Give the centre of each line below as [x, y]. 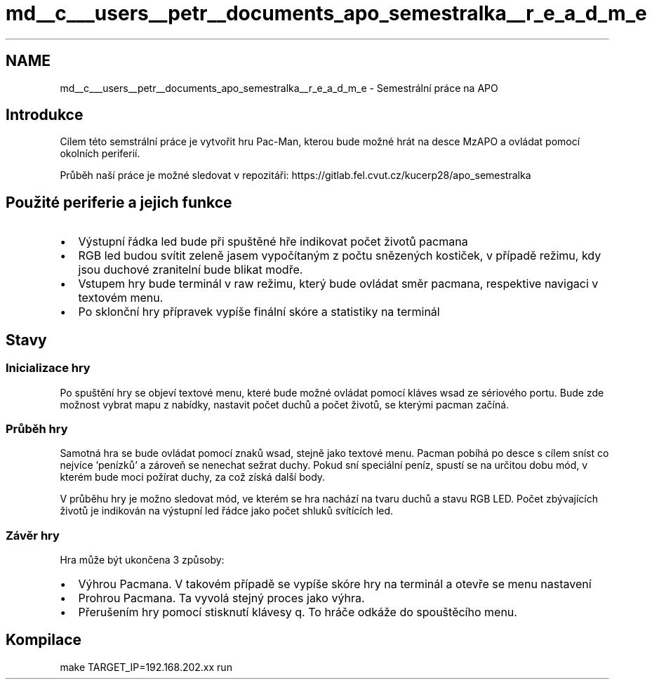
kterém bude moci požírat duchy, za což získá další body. [193, 477]
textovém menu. [121, 298]
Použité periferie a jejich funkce [119, 202]
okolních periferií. [100, 154]
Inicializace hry [48, 368]
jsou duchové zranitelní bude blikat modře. [191, 270]
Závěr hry [33, 535]
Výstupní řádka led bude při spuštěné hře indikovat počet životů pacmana [273, 242]
